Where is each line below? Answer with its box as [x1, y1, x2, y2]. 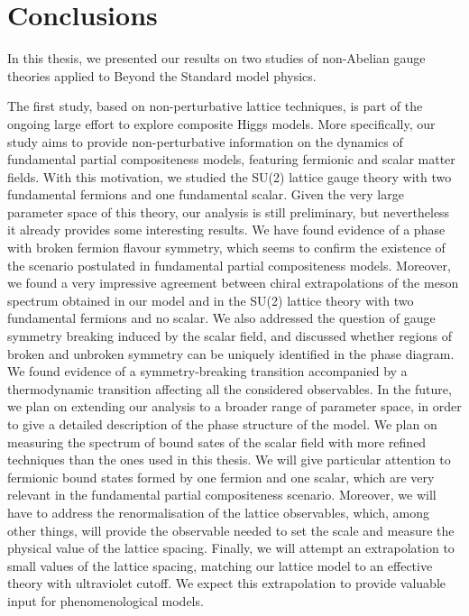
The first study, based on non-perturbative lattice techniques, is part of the [7, 97, 423, 115]
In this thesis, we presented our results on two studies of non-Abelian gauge [7, 49, 426, 68]
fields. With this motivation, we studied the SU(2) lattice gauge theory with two [7, 167, 452, 186]
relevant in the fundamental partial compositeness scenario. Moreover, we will [7, 485, 437, 504]
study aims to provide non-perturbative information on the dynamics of [7, 132, 403, 151]
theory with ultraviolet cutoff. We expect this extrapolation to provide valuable [7, 574, 446, 593]
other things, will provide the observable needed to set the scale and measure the [7, 520, 455, 539]
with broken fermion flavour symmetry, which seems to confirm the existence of [7, 238, 446, 257]
